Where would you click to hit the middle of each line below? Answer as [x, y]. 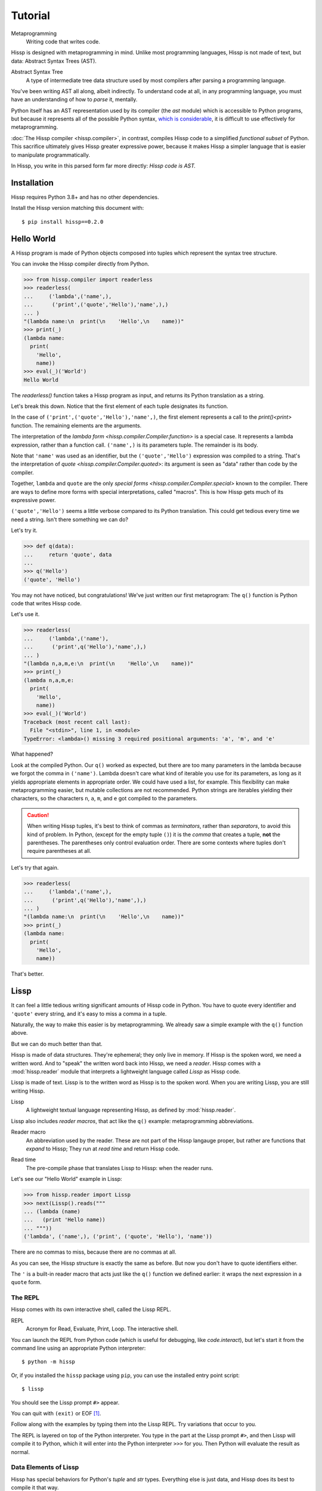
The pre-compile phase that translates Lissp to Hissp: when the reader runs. [120, 1168]
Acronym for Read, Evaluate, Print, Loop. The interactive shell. [102, 1329]
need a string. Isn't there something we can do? [69, 519]
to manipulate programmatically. [51, 154]
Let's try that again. [35, 867]
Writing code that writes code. [63, 41]
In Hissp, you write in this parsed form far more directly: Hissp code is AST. [103, 166]
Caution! [38, 815]
